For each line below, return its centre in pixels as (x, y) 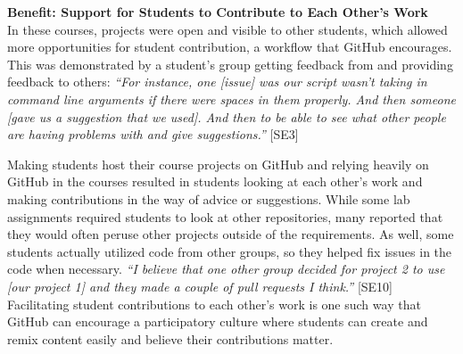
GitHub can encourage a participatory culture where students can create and (218, 321)
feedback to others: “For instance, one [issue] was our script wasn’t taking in (217, 82)
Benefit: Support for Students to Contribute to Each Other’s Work (218, 12)
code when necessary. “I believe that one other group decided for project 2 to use (226, 269)
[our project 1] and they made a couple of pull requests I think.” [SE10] (200, 286)
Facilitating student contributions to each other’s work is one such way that (214, 304)
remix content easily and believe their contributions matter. (170, 338)
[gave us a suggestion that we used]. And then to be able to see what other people (227, 116)
